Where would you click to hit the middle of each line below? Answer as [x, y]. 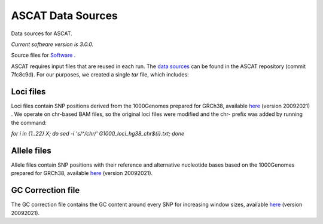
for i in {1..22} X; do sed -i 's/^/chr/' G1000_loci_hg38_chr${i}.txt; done [98, 134]
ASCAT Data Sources [64, 16]
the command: [29, 122]
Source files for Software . [43, 55]
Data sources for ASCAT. [42, 33]
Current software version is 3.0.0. [52, 44]
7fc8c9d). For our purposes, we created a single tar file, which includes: [100, 75]
